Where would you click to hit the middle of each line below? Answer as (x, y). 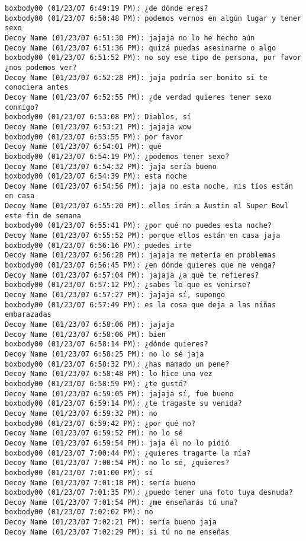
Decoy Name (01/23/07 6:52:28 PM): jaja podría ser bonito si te (136, 77)
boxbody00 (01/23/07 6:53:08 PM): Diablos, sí (98, 117)
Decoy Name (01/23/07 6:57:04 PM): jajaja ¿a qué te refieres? (132, 275)
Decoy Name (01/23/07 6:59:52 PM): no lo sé (94, 433)
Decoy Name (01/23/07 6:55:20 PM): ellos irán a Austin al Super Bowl (147, 206)
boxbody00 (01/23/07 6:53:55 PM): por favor (94, 137)
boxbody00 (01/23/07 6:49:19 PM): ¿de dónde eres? (107, 8)
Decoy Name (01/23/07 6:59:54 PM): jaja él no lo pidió (117, 443)
